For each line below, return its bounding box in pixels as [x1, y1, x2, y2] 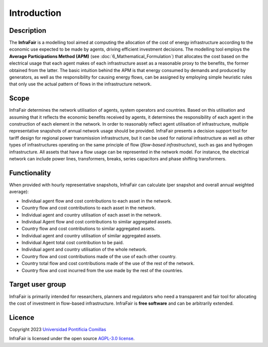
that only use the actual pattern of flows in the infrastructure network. [9, 81, 152, 87]
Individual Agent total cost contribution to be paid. [21, 240, 124, 246]
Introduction [9, 7, 62, 18]
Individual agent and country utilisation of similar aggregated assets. [21, 232, 161, 238]
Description [9, 26, 47, 35]
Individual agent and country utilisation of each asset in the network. [21, 211, 162, 218]
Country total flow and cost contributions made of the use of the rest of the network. [21, 261, 195, 267]
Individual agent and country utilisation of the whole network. [21, 246, 147, 253]
